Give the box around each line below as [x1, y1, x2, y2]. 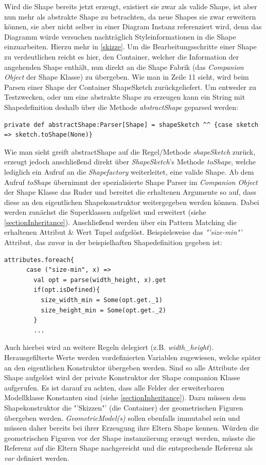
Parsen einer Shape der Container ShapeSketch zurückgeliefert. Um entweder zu [4, 81, 256, 92]
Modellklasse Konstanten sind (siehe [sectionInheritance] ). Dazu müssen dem [4, 392, 246, 403]
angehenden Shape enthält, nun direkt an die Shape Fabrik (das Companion [4, 61, 244, 72]
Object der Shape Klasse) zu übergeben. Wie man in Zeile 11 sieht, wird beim [4, 71, 249, 82]
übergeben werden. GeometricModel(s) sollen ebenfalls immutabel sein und [4, 412, 240, 423]
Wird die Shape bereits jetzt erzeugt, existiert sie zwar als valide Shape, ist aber [4, 1, 257, 11]
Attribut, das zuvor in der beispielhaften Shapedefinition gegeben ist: [4, 237, 222, 248]
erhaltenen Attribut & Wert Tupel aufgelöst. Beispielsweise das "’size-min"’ [4, 227, 242, 237]
